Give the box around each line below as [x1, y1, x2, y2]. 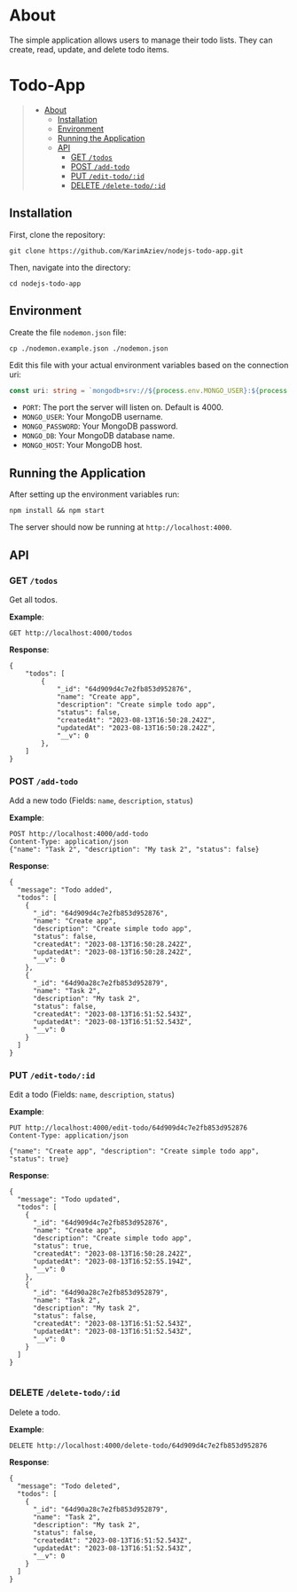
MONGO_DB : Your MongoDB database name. [21, 430, 176, 441]
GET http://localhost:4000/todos [9, 628, 133, 637]
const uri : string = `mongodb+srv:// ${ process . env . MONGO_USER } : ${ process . [9, 386, 292, 395]
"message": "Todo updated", [17, 1195, 121, 1204]
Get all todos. [9, 594, 58, 604]
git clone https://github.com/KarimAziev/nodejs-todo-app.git [9, 246, 244, 256]
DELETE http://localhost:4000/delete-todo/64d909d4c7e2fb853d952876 [9, 1441, 268, 1450]
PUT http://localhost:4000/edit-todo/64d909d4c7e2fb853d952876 [9, 1123, 248, 1132]
